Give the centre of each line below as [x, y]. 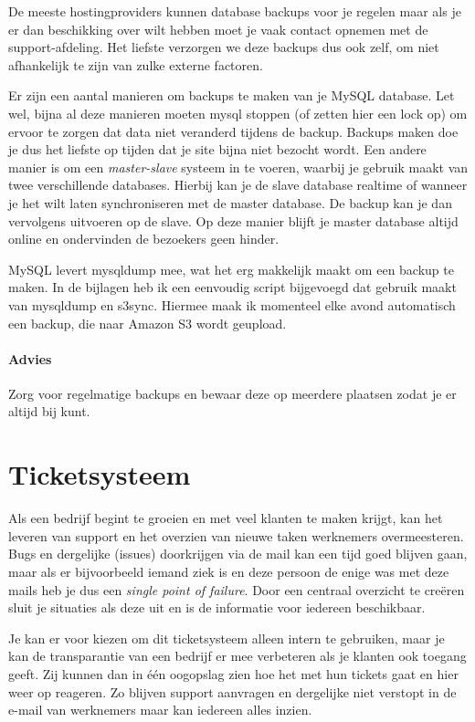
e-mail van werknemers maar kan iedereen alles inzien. [160, 710]
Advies [30, 358]
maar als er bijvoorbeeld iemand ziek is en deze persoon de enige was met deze [229, 571]
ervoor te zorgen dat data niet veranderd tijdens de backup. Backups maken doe [233, 131]
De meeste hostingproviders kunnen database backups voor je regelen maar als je [235, 11]
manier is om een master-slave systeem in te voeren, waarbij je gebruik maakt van [238, 167]
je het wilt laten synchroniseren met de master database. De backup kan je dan [230, 202]
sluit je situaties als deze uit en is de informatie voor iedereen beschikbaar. [217, 607]
